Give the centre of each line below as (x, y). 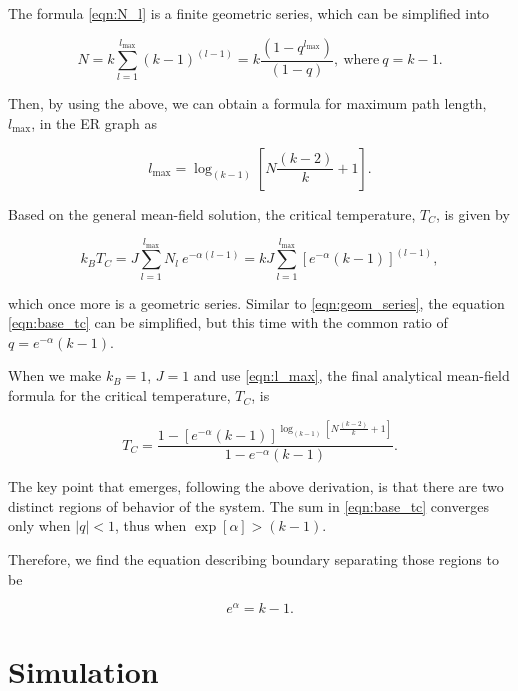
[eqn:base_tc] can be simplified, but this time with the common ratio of (228, 322)
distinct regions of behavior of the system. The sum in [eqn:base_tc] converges (248, 505)
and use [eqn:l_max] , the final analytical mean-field (351, 375)
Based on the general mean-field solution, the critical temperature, (212, 213)
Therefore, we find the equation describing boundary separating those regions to (253, 558)
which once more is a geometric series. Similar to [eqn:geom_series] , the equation (256, 302)
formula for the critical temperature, (119, 395)
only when (39, 525)
